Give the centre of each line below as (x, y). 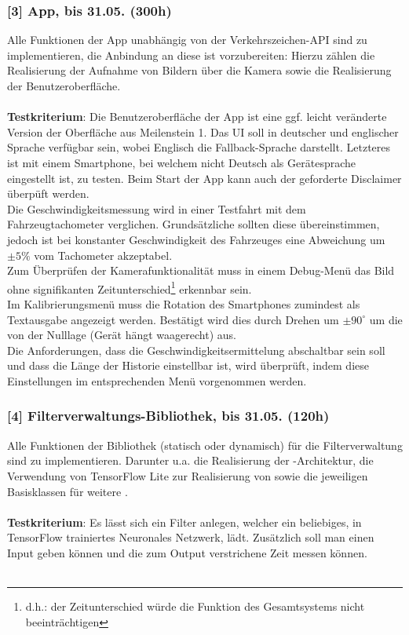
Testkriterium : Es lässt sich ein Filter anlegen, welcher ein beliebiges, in (184, 522)
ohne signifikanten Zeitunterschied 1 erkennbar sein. (130, 287)
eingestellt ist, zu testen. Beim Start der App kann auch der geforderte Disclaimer (204, 178)
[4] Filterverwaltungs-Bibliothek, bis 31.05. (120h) (168, 416)
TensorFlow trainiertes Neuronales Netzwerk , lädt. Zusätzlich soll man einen (191, 537)
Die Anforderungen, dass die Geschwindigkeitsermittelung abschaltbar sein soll (196, 350)
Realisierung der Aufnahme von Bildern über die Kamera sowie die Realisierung (199, 70)
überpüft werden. (48, 193)
